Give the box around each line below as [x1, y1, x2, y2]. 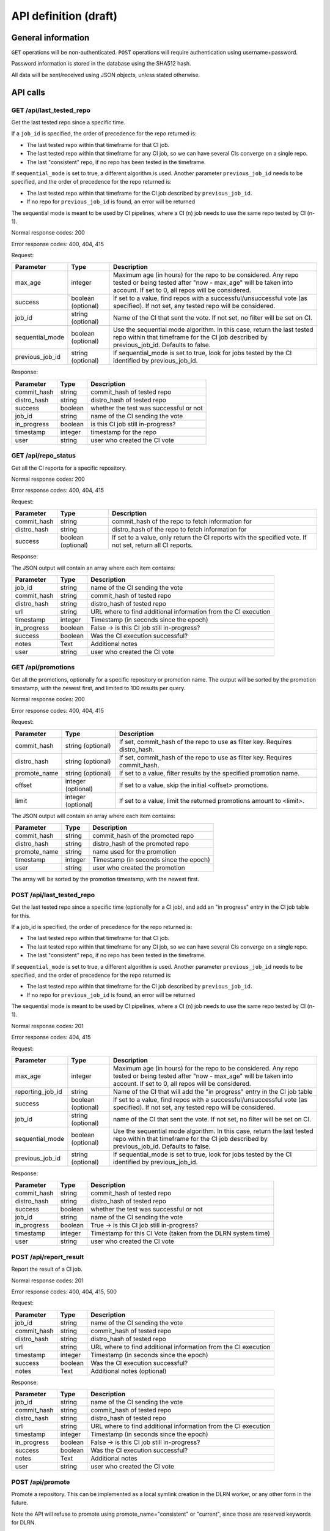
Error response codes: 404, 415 [11, 1034, 91, 1041]
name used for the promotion [92, 848, 177, 856]
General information [11, 32, 90, 43]
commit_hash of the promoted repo [92, 832, 194, 840]
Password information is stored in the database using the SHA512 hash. [11, 60, 192, 67]
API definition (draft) [11, 9, 118, 23]
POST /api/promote [11, 1478, 70, 1486]
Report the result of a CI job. [11, 1265, 82, 1273]
